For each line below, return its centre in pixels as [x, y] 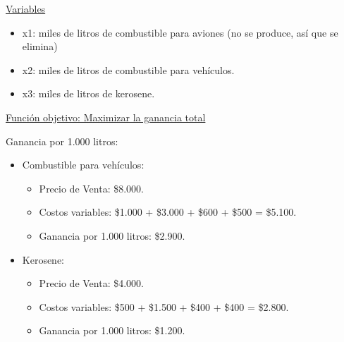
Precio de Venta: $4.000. [91, 283]
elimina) [40, 46]
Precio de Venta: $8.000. [91, 188]
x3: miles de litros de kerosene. [88, 93]
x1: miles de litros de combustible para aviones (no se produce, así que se [180, 32]
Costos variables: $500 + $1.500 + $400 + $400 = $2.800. [164, 306]
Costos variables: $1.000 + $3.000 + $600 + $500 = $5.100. [168, 212]
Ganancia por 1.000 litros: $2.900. [112, 235]
